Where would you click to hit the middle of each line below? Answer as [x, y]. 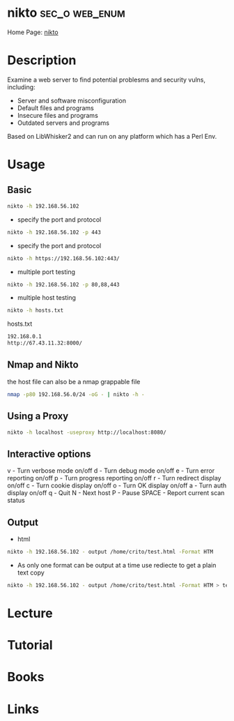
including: [22, 87]
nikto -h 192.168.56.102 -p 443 [54, 232]
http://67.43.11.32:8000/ [45, 343]
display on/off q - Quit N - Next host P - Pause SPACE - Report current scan [116, 493]
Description [42, 60]
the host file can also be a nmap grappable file [74, 381]
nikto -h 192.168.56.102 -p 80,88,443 [63, 284]
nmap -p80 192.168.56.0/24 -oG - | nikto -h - [76, 394]
